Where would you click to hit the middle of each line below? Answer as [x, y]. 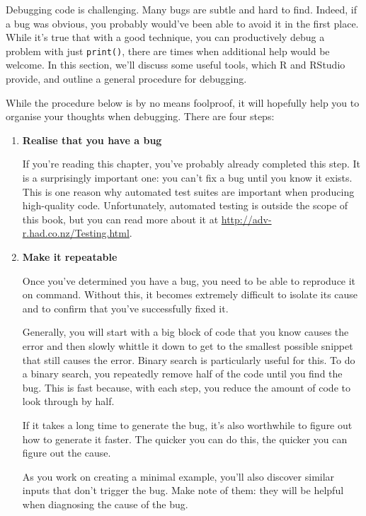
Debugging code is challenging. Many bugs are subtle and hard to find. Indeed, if [182, 9]
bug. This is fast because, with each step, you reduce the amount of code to [186, 387]
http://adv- [246, 219]
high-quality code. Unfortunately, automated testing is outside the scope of [185, 205]
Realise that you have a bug [92, 140]
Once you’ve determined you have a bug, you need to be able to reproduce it [189, 280]
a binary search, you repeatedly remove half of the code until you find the [182, 374]
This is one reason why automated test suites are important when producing [188, 191]
